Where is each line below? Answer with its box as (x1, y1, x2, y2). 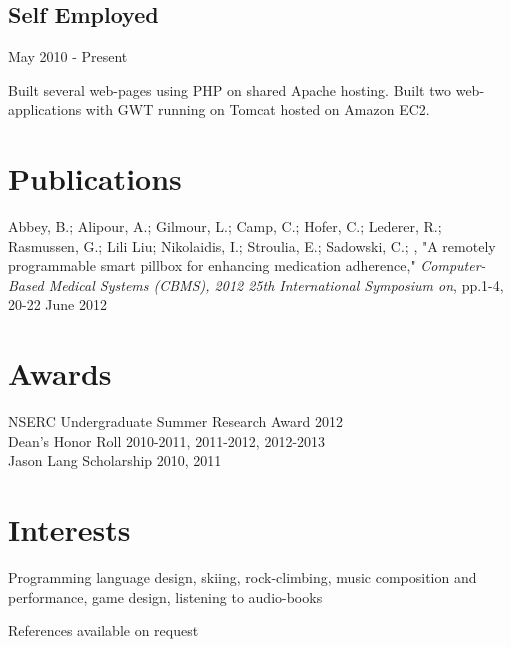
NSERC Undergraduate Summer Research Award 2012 (8, 411, 343, 432)
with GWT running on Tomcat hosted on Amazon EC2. (85, 99, 430, 120)
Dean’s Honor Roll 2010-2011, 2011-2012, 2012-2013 (8, 430, 326, 451)
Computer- (420, 255, 486, 276)
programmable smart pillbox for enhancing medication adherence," (8, 255, 416, 276)
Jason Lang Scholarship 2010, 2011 (8, 450, 222, 471)
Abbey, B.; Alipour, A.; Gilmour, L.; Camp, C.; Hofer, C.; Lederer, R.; (8, 216, 442, 237)
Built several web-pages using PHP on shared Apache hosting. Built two (8, 79, 452, 100)
